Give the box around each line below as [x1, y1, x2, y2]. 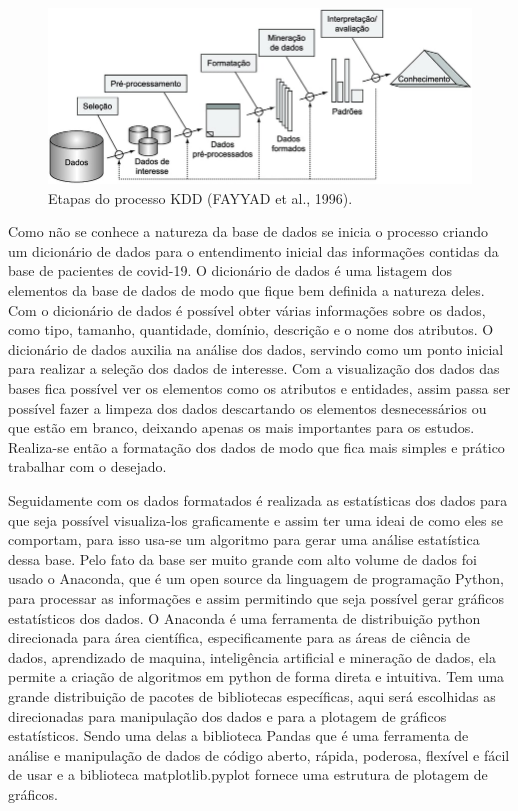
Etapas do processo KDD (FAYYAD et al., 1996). [48, 187, 353, 208]
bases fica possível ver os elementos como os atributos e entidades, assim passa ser [8, 378, 511, 399]
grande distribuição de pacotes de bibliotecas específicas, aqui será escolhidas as [8, 685, 496, 706]
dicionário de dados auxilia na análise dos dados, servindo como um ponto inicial [8, 338, 504, 359]
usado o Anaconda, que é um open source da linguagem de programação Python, [8, 568, 504, 589]
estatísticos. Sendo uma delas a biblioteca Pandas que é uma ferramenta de [8, 725, 469, 746]
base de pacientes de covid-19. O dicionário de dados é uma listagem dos [8, 260, 453, 281]
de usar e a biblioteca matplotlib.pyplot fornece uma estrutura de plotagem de [8, 764, 488, 785]
